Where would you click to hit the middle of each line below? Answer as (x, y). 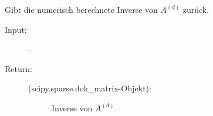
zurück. (196, 9)
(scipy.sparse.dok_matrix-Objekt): (90, 88)
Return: (18, 68)
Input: (16, 29)
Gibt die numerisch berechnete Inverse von (81, 9)
